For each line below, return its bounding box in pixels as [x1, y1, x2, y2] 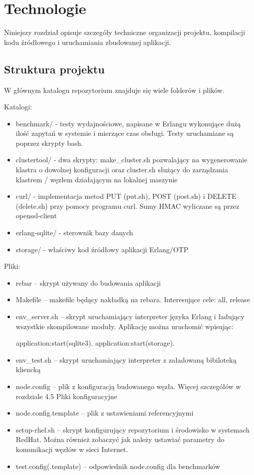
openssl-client [15, 210, 57, 221]
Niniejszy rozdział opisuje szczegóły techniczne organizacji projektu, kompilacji [4, 27, 246, 37]
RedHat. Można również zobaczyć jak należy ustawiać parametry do [15, 434, 225, 445]
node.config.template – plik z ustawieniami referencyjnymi [15, 408, 194, 418]
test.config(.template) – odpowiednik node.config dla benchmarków [15, 461, 221, 471]
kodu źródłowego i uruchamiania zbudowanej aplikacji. [4, 36, 171, 47]
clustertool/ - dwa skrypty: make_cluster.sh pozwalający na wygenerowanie [15, 154, 248, 165]
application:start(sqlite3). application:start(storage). [15, 338, 175, 348]
